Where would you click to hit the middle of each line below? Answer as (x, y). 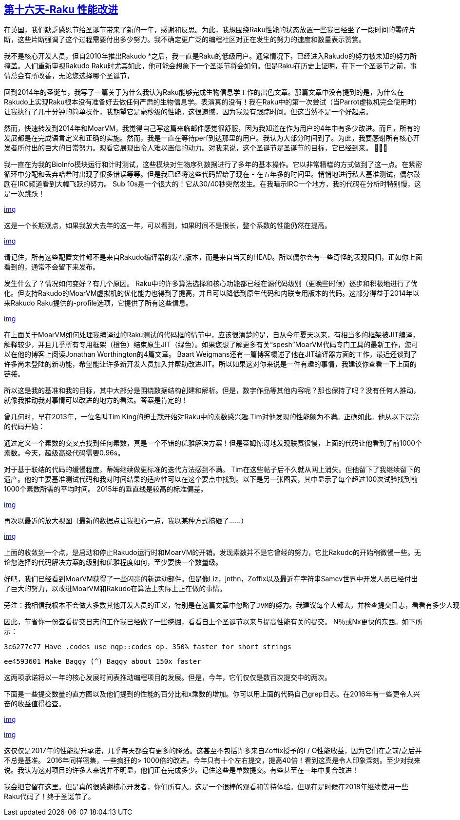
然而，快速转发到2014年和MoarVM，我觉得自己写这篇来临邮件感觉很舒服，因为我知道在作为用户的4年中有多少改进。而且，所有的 (212, 128)
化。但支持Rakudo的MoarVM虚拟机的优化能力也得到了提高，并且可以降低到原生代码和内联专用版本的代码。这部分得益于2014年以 (212, 293)
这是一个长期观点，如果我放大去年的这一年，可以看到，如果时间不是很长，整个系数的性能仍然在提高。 (168, 225)
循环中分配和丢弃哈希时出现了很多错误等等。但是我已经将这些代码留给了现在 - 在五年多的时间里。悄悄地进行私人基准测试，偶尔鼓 (212, 174)
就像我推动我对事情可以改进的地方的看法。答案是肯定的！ (96, 400)
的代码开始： (24, 427)
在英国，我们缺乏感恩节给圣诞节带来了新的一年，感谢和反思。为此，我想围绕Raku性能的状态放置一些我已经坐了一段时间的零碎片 (210, 30)
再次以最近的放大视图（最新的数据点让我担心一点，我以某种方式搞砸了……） (126, 521)
